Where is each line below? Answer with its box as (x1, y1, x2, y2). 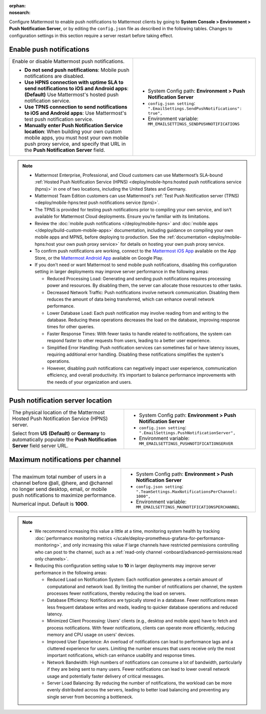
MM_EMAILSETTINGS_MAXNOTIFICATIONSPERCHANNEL (135, 505, 240, 510)
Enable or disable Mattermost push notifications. (12, 58, 125, 65)
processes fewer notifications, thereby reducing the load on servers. (47, 590, 186, 596)
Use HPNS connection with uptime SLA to (24, 79, 124, 86)
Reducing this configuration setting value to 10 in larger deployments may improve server (34, 563, 216, 569)
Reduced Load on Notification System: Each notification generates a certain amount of (47, 577, 223, 582)
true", (148, 110, 163, 116)
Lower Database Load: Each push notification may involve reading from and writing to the (47, 310, 229, 316)
